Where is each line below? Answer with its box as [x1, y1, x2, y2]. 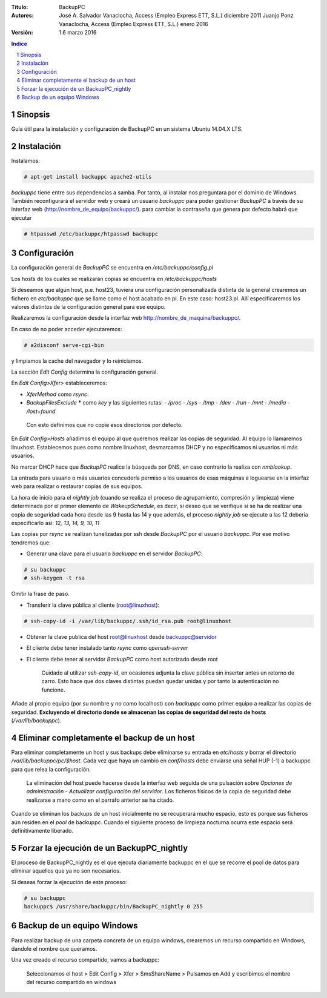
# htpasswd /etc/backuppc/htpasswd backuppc [24, 230, 159, 237]
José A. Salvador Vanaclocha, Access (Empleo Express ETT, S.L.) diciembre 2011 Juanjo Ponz [59, 12, 294, 19]
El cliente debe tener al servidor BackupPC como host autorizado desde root [26, 655, 218, 663]
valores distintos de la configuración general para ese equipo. [11, 303, 166, 310]
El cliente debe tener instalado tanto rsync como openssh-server [26, 644, 188, 652]
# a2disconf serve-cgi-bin [24, 342, 104, 348]
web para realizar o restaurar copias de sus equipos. [11, 483, 143, 490]
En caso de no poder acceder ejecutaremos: [11, 325, 122, 332]
